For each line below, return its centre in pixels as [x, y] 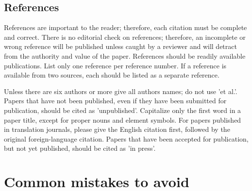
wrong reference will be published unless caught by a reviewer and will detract [120, 46]
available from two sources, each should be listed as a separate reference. [112, 75]
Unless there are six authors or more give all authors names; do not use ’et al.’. [121, 91]
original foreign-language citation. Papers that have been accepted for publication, [126, 138]
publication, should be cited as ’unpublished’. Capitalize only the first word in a [123, 110]
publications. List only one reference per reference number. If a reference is [115, 65]
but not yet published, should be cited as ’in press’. [80, 148]
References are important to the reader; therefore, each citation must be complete [126, 27]
